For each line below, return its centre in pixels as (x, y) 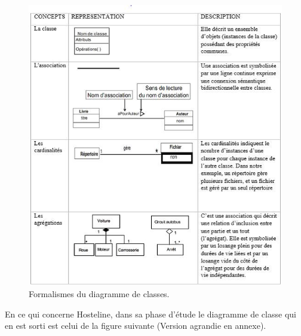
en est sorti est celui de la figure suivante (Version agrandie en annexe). (136, 326)
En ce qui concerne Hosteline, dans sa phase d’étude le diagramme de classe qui (150, 314)
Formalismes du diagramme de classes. (99, 293)
